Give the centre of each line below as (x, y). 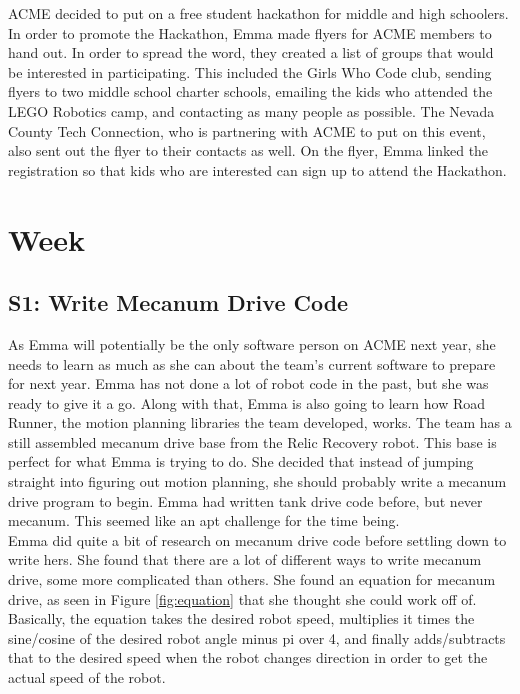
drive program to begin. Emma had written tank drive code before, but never (245, 500)
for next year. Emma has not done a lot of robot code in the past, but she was (248, 383)
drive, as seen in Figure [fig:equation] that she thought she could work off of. (242, 598)
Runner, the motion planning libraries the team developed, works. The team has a (260, 422)
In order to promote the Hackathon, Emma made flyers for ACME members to (250, 32)
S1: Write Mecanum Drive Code (178, 302)
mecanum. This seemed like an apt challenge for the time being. (204, 520)
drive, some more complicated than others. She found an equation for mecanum (252, 579)
